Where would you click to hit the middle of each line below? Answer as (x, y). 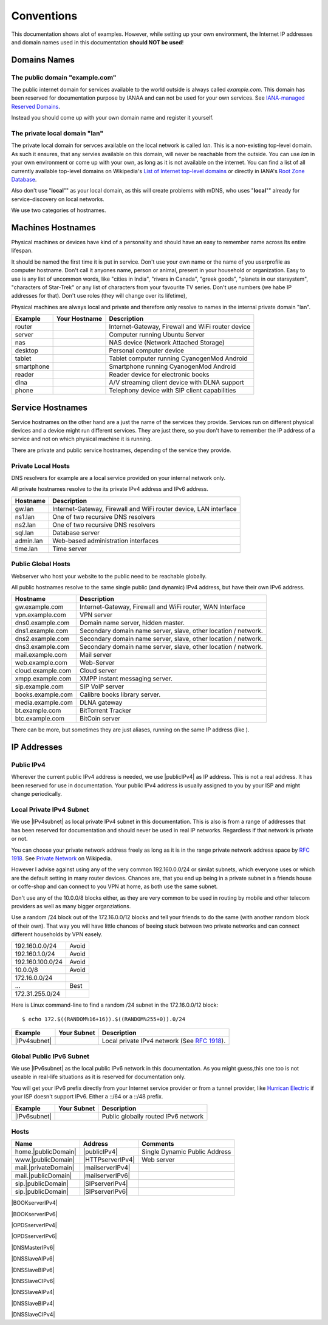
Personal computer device (147, 351)
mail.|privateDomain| (45, 1168)
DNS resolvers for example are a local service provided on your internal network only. (118, 478)
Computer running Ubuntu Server (157, 335)
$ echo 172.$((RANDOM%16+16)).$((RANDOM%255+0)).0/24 (104, 1019)
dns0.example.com (42, 623)
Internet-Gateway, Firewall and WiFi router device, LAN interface (145, 508)
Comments (158, 1144)
